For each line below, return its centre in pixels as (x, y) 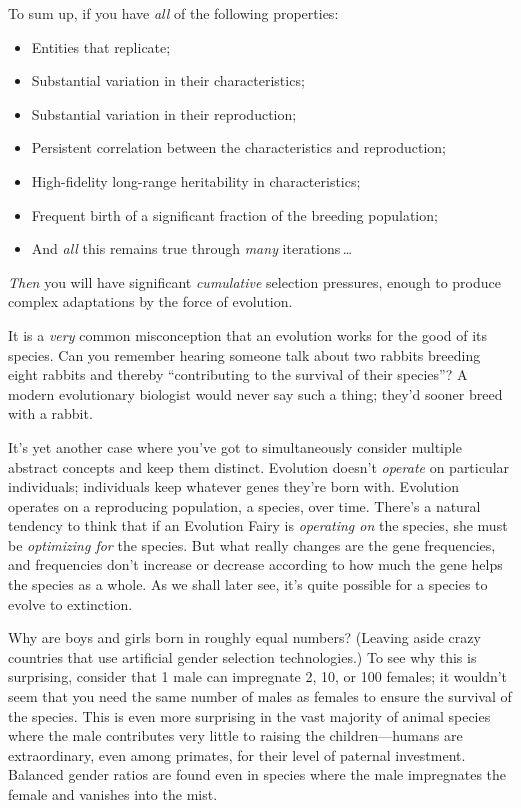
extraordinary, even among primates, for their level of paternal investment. (237, 754)
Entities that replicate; (101, 46)
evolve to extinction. (70, 603)
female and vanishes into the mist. (113, 794)
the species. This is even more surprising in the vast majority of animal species (249, 715)
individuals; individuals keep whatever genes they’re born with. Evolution (233, 486)
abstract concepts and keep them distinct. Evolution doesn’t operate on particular (259, 466)
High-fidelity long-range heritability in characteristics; (196, 180)
